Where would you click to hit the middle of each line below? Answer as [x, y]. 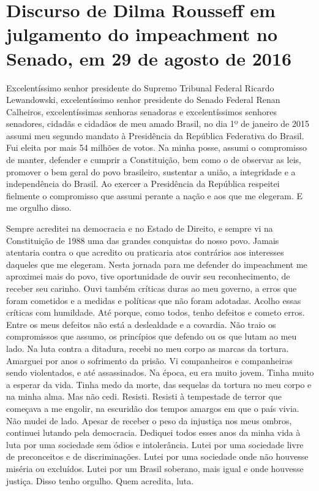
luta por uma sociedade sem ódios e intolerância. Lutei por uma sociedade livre [155, 444]
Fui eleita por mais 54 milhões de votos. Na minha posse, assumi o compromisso [156, 147]
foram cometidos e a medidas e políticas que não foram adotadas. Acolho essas [154, 300]
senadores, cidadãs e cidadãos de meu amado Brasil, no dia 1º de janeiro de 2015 [158, 124]
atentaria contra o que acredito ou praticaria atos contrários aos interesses [145, 252]
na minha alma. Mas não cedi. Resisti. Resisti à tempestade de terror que [144, 396]
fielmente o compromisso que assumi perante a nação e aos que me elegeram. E [154, 195]
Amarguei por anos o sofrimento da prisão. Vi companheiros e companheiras [149, 360]
